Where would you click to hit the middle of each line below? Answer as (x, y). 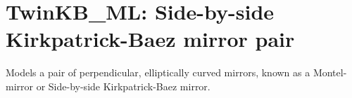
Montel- (330, 72)
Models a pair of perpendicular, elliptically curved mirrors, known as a (158, 72)
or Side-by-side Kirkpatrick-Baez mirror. (123, 86)
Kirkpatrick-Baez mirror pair (150, 39)
